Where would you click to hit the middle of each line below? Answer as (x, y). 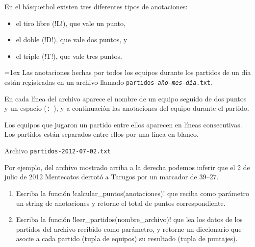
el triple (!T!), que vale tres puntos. (69, 56)
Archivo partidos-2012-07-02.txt (58, 151)
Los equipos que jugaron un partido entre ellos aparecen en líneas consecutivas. (123, 124)
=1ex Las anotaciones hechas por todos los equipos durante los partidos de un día (128, 72)
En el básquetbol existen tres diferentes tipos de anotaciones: (96, 6)
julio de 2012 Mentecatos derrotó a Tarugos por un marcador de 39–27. (112, 177)
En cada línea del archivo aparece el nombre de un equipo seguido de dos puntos (126, 98)
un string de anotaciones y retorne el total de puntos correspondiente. (121, 203)
